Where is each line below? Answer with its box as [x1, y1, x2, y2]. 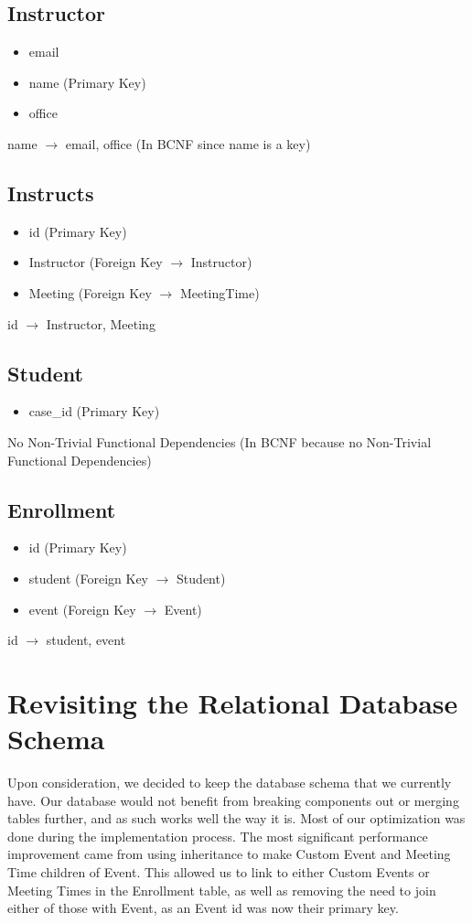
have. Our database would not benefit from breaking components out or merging [7, 790, 459, 810]
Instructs [7, 178, 94, 207]
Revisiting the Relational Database [7, 683, 458, 721]
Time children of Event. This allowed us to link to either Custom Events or [7, 863, 430, 881]
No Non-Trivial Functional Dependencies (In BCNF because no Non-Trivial [7, 432, 432, 451]
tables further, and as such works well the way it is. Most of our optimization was [7, 809, 466, 828]
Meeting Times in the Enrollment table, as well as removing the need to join [7, 880, 436, 899]
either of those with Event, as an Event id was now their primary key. [7, 898, 399, 918]
